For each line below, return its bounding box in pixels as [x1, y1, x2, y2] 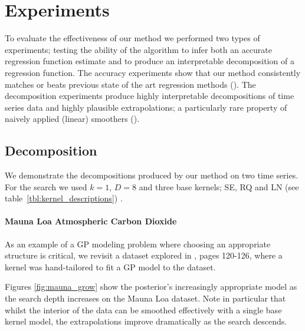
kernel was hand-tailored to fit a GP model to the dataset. [5, 260, 216, 273]
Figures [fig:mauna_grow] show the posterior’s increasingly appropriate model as [5, 280, 297, 293]
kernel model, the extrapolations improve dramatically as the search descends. [5, 315, 287, 327]
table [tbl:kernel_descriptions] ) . [5, 192, 123, 204]
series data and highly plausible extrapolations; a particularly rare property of [5, 101, 287, 113]
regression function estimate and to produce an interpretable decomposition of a [5, 55, 294, 67]
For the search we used [5, 180, 87, 193]
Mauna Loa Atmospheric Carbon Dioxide [5, 215, 177, 227]
